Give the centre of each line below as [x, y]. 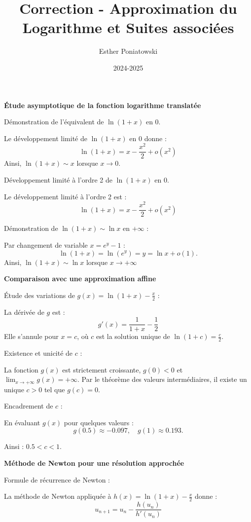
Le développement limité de [46, 138]
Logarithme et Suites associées [128, 27]
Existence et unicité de [38, 353]
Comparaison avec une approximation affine [80, 279]
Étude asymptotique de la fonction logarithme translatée [103, 105]
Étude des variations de [39, 295]
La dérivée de [24, 312]
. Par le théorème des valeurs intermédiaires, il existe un [162, 379]
